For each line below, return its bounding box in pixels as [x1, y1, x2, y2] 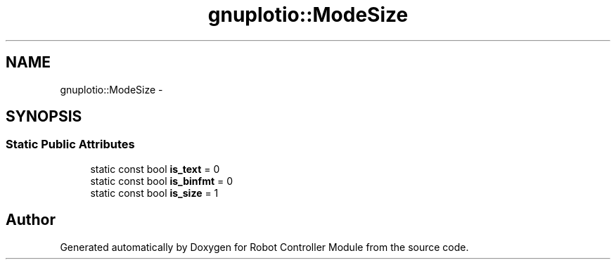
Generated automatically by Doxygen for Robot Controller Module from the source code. [60, 240, 469, 253]
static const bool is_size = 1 [90, 186, 219, 199]
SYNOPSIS [6, 108, 82, 126]
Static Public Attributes [6, 137, 135, 152]
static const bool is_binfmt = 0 [90, 174, 233, 187]
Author [6, 211, 56, 229]
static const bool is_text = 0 [90, 162, 220, 175]
